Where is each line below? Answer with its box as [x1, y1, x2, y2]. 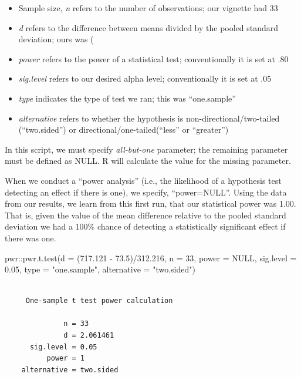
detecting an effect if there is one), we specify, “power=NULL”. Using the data [5, 186, 287, 198]
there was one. [5, 231, 56, 244]
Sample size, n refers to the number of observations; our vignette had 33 [18, 2, 278, 14]
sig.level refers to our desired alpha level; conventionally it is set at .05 [18, 72, 272, 85]
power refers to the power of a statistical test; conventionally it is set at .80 [18, 52, 289, 65]
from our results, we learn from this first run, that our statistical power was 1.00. [5, 197, 296, 210]
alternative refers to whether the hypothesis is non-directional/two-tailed [18, 112, 280, 124]
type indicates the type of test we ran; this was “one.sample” [18, 92, 236, 104]
